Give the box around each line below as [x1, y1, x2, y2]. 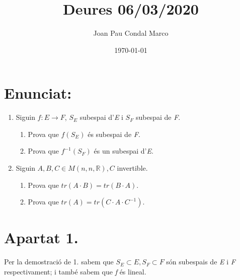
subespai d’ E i [79, 112, 123, 122]
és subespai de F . [88, 128, 140, 139]
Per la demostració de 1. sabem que [4, 256, 114, 267]
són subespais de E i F [166, 256, 235, 267]
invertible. [117, 163, 148, 173]
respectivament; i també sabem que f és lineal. [4, 266, 146, 276]
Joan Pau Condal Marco [93, 28, 169, 38]
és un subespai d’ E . [94, 146, 153, 156]
